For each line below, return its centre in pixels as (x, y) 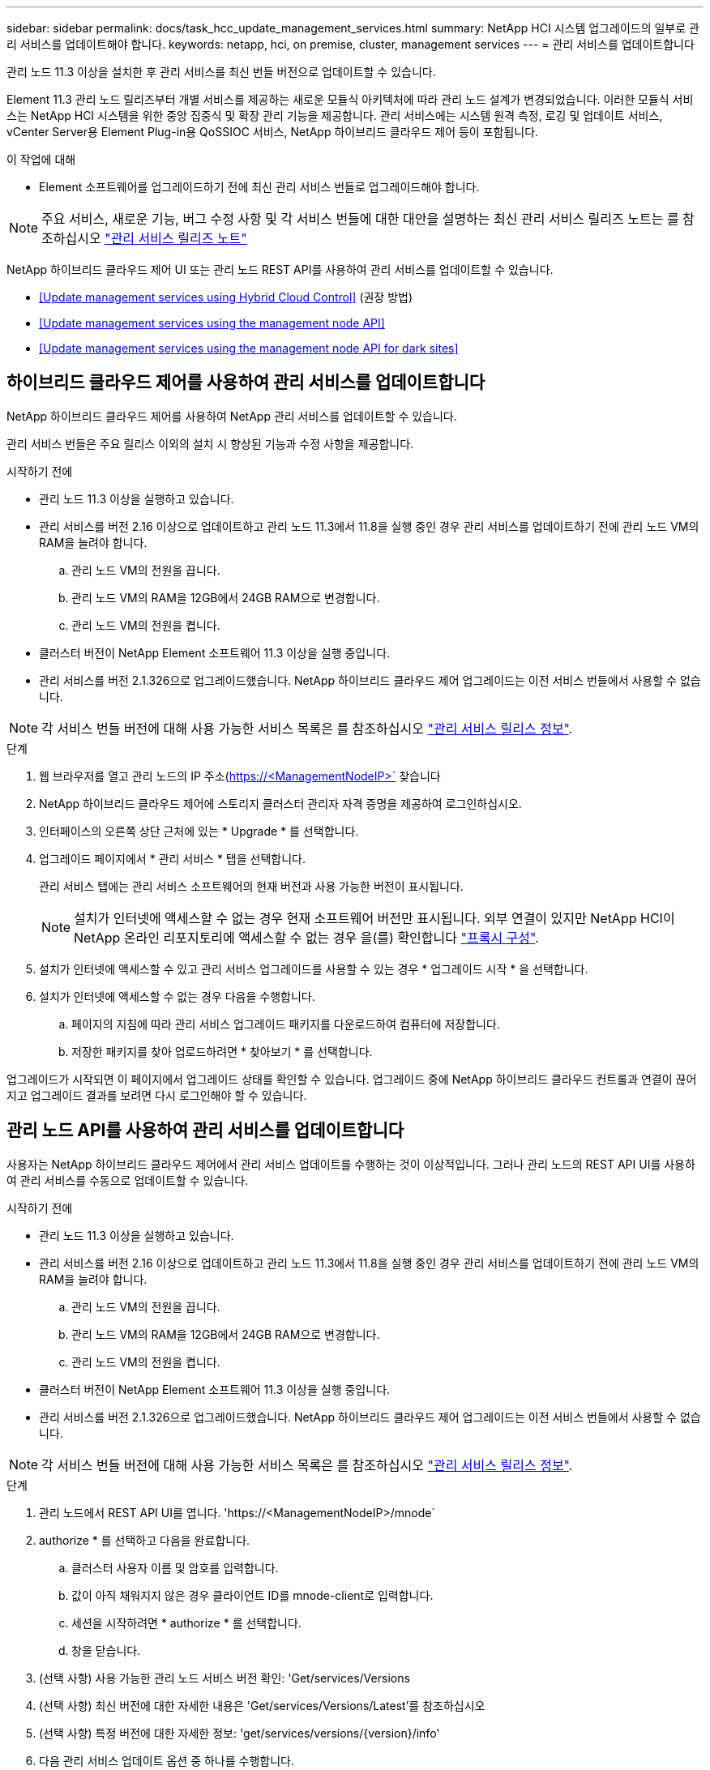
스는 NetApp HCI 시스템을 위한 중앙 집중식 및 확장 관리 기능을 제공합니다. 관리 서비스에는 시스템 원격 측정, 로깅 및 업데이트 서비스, (335, 115)
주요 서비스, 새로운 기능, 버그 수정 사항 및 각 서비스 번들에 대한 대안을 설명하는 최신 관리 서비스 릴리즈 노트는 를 (360, 219)
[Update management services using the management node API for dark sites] (249, 348)
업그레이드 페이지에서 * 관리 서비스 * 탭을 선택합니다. (172, 858)
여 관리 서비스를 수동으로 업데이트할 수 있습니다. (128, 1180)
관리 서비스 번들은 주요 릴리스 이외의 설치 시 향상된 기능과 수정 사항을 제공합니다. (210, 443)
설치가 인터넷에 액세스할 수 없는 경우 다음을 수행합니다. (177, 996)
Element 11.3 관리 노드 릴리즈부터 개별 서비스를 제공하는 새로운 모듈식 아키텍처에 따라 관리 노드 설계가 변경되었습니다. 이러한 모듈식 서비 (350, 99)
